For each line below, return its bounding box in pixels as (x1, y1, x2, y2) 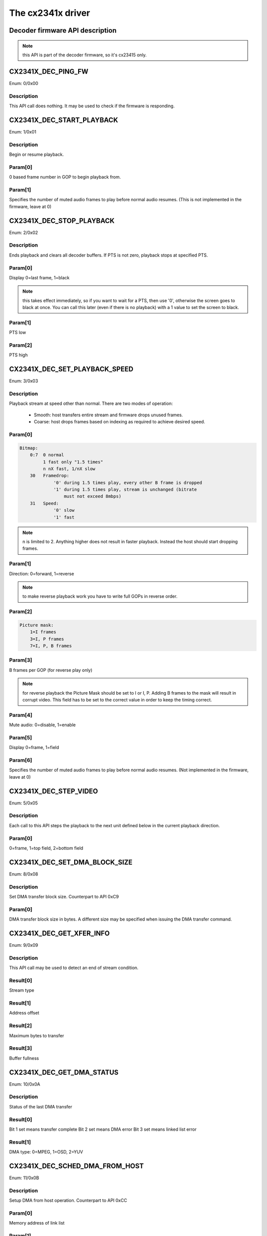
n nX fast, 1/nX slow (43, 466, 96, 472)
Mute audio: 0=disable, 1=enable (9, 722, 76, 728)
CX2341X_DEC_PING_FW (9, 67, 89, 76)
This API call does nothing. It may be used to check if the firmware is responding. (9, 103, 175, 109)
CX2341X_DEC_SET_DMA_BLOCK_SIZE (9, 858, 133, 866)
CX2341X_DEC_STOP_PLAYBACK (9, 217, 115, 225)
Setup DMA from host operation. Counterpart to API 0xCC (9, 1197, 127, 1203)
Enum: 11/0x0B (9, 1175, 40, 1181)
